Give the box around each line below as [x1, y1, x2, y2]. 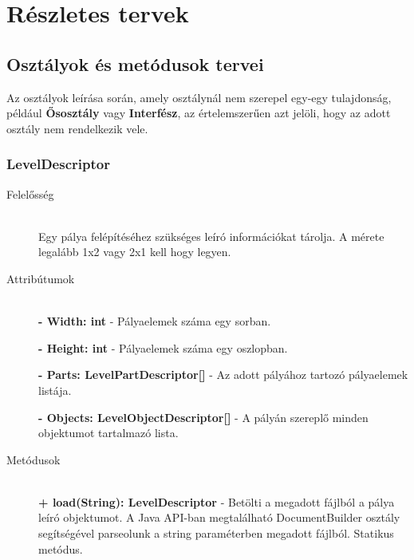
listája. [38, 381, 72, 398]
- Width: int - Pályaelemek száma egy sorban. [38, 313, 271, 329]
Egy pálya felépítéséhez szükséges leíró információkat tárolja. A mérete [38, 227, 384, 244]
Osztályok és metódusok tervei [6, 51, 264, 76]
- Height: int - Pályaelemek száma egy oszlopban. [38, 339, 288, 356]
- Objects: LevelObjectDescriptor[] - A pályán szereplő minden [38, 408, 369, 425]
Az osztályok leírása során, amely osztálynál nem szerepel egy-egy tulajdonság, [6, 89, 392, 105]
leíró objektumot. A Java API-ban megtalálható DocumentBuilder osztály [38, 509, 400, 526]
